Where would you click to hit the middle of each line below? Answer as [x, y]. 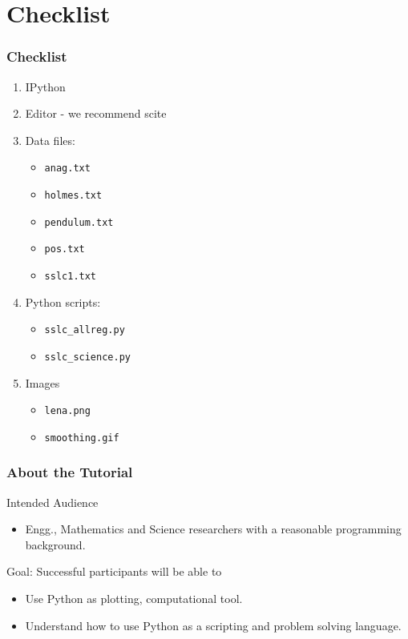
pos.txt [65, 249]
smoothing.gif [82, 438]
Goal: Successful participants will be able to [114, 571]
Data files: [50, 140]
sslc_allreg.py [85, 330]
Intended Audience [53, 502]
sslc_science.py [87, 357]
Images [42, 382]
